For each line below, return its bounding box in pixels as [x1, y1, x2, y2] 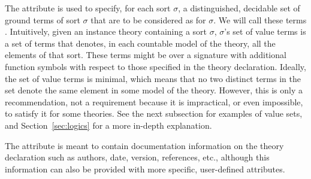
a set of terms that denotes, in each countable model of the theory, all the [5, 37, 276, 49]
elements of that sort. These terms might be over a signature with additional [5, 48, 286, 61]
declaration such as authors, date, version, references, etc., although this [5, 151, 270, 163]
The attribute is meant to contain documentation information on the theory [5, 139, 284, 151]
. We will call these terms [213, 13, 307, 26]
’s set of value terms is [224, 25, 306, 38]
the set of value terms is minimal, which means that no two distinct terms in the [5, 72, 301, 84]
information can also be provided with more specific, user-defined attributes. [5, 162, 285, 175]
